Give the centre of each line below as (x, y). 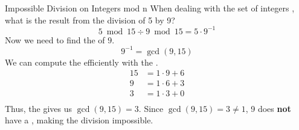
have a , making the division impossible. (79, 120)
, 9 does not (268, 108)
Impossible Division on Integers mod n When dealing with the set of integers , (150, 8)
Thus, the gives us (39, 108)
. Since (151, 108)
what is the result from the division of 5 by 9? (90, 20)
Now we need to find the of (55, 39)
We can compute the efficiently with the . (82, 62)
